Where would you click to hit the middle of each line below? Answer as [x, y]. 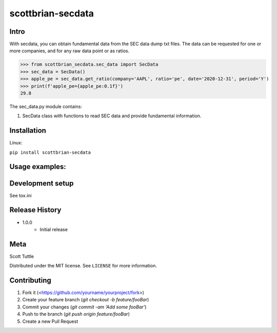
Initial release [54, 229]
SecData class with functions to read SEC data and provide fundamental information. [112, 116]
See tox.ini [21, 195]
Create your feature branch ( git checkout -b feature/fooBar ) [86, 300]
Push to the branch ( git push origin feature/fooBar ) [76, 314]
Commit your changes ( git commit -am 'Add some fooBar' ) [84, 307]
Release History [35, 210]
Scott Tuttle [22, 256]
